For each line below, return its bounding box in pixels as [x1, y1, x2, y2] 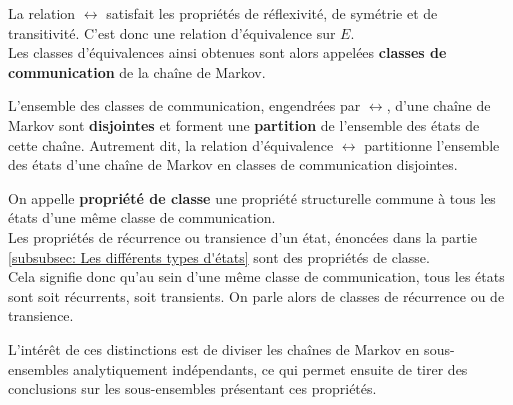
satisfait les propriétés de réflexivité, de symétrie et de [106, 3, 438, 23]
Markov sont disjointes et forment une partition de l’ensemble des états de [8, 114, 480, 135]
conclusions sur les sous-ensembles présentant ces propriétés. [8, 378, 377, 399]
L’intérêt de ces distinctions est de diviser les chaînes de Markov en [8, 338, 420, 359]
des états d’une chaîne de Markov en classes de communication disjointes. [8, 154, 458, 175]
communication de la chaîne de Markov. [8, 61, 266, 82]
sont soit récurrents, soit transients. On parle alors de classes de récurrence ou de [8, 285, 505, 306]
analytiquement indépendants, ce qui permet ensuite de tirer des [73, 358, 468, 379]
